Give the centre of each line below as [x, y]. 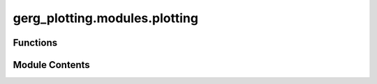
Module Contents [51, 65]
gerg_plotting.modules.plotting [106, 18]
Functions [35, 43]
